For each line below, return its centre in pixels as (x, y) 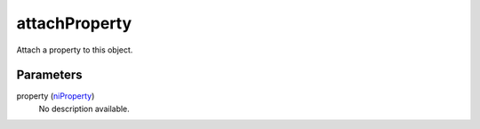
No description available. (84, 109)
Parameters (49, 75)
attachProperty (74, 23)
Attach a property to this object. (75, 50)
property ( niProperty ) (56, 96)
